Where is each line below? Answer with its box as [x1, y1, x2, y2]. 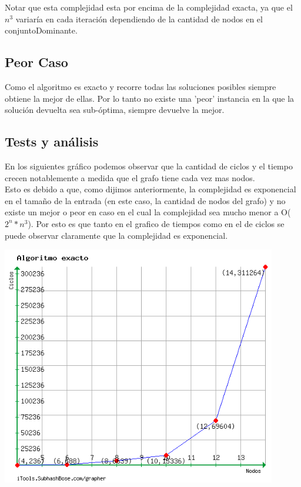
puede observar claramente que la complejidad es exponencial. [5, 229, 228, 241]
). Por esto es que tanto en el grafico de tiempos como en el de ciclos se [28, 217, 285, 229]
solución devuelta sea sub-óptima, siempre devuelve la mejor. [5, 104, 225, 116]
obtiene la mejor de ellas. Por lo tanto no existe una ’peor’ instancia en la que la [5, 92, 295, 104]
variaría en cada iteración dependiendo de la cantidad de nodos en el [15, 12, 263, 25]
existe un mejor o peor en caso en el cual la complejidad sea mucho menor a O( [5, 206, 291, 218]
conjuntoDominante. [5, 24, 78, 36]
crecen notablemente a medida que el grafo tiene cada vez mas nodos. [5, 171, 255, 184]
